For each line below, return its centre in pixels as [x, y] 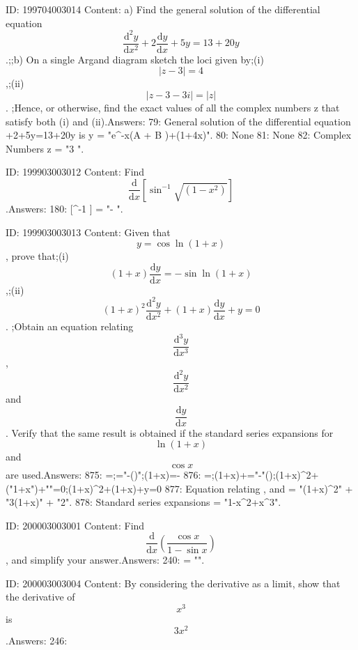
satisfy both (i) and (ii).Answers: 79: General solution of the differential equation [178, 121]
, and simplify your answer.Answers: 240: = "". [105, 559]
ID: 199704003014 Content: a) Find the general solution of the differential [163, 9]
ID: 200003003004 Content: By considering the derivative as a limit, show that [173, 583]
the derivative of [40, 597]
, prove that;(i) [37, 256]
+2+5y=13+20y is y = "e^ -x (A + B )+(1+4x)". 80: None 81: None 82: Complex [179, 135]
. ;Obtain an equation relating [70, 326]
